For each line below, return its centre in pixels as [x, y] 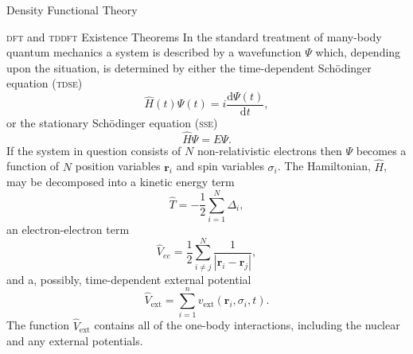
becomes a [381, 150]
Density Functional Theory [72, 10]
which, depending [358, 52]
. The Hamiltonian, [324, 166]
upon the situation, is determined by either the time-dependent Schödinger [189, 67]
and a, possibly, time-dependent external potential [129, 279]
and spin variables [220, 166]
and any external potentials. [75, 341]
